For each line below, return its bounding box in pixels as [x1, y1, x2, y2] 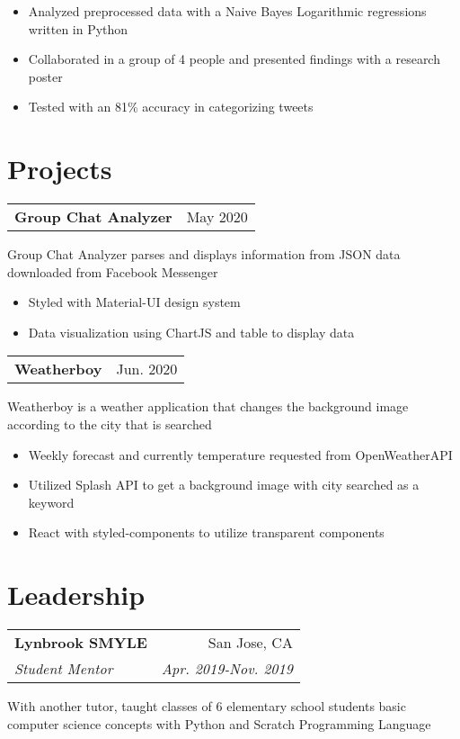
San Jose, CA [208, 632, 293, 653]
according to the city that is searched [7, 415, 212, 434]
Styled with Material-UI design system [28, 293, 241, 311]
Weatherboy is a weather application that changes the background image [7, 397, 409, 416]
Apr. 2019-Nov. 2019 [161, 658, 293, 680]
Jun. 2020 [116, 358, 178, 380]
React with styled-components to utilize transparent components [28, 523, 385, 542]
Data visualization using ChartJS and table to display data [28, 322, 355, 341]
